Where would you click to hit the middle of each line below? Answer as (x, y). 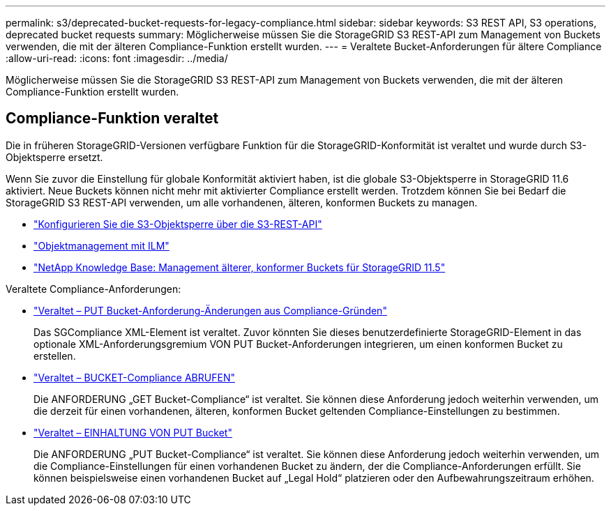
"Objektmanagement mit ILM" (101, 245)
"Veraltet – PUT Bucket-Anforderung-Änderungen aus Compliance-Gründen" (210, 310)
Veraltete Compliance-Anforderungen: (93, 289)
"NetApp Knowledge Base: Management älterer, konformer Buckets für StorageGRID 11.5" (240, 267)
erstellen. (55, 356)
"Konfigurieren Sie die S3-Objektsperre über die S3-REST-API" (178, 224)
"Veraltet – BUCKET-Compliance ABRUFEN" (134, 377)
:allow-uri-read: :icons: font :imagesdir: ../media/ (117, 58)
